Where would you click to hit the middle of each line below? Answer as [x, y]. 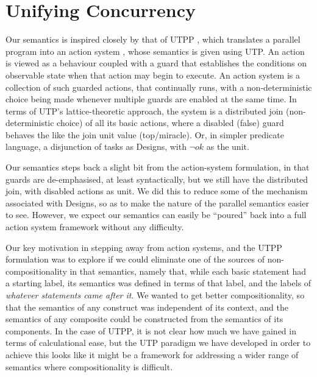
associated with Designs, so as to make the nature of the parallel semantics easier [157, 203]
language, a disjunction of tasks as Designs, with [96, 146]
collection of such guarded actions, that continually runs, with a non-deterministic [159, 87]
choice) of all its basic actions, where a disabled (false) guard [170, 123]
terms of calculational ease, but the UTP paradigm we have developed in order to [158, 343]
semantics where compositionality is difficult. [89, 366]
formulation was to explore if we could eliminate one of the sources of [135, 259]
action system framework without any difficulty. [95, 227]
